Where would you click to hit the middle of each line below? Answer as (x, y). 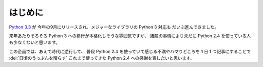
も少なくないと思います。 (35, 42)
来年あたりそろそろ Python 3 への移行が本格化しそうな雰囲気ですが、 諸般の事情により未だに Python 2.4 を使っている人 (130, 36)
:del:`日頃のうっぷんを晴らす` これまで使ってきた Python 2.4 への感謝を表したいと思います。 (102, 58)
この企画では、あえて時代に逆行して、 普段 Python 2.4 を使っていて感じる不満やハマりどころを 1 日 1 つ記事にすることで (130, 51)
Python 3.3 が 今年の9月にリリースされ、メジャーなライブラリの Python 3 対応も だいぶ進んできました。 (114, 27)
